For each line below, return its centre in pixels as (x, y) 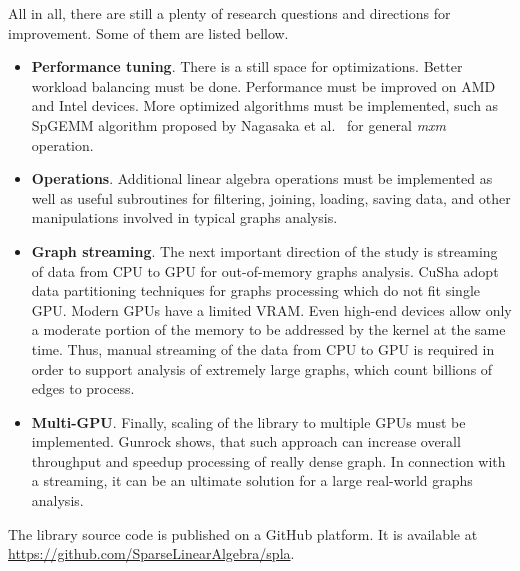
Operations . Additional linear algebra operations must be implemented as (262, 178)
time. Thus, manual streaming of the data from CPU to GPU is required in (263, 348)
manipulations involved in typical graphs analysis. (184, 217)
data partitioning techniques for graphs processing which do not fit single (255, 290)
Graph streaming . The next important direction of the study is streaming (264, 250)
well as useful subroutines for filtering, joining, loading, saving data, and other (271, 197)
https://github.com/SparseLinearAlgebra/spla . (151, 553)
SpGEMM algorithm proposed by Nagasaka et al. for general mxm (239, 124)
